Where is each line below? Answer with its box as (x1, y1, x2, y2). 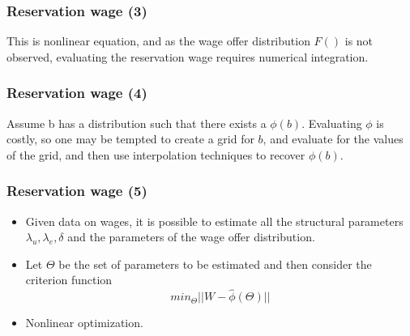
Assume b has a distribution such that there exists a (6, 114, 267, 131)
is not (344, 32, 374, 49)
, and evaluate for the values (263, 130, 404, 147)
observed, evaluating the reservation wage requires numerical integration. (6, 48, 369, 65)
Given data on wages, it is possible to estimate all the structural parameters (25, 212, 404, 229)
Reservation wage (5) (6, 181, 147, 201)
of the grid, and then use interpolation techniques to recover (6, 146, 305, 163)
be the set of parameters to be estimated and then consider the (58, 255, 372, 272)
